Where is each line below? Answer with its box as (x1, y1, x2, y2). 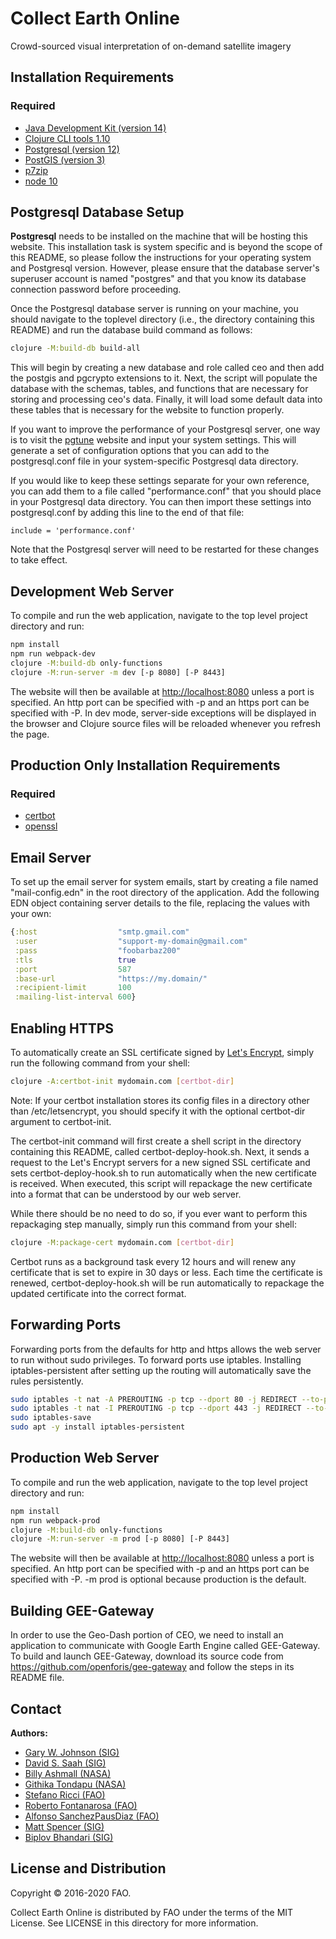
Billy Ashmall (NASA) (24, 1767, 112, 1779)
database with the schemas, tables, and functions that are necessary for (10, 383, 309, 395)
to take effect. (10, 554, 68, 566)
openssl (24, 820, 58, 832)
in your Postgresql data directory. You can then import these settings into (10, 496, 312, 508)
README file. (10, 1672, 65, 1684)
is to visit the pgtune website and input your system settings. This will (10, 434, 297, 446)
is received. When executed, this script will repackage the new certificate (10, 1177, 313, 1189)
